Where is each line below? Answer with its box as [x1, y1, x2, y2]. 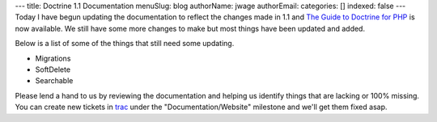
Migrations [35, 53, 71, 63]
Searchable [35, 76, 74, 86]
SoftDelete [35, 65, 71, 74]
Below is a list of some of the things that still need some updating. [15, 39, 235, 48]
